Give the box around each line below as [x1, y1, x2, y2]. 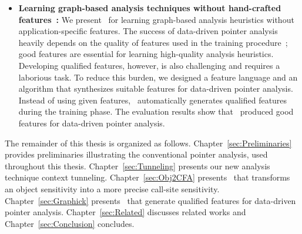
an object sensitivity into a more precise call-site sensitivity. [5, 182, 220, 195]
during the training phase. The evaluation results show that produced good [18, 105, 294, 118]
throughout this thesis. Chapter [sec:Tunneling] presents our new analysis [5, 159, 270, 172]
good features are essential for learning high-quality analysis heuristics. [18, 48, 274, 60]
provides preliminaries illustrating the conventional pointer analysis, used [5, 148, 268, 161]
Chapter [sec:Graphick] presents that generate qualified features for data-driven [5, 194, 296, 206]
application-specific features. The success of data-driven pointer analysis [18, 25, 278, 37]
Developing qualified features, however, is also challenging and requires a [18, 59, 280, 71]
